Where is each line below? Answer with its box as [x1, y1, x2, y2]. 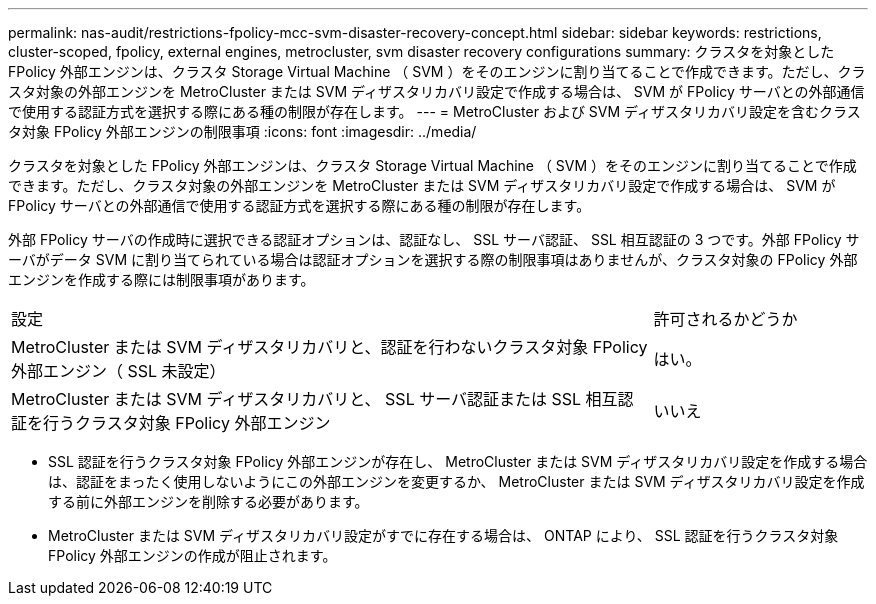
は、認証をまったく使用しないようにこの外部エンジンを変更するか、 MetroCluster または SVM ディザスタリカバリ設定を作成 [48, 473, 865, 490]
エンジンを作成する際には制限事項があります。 [8, 271, 315, 288]
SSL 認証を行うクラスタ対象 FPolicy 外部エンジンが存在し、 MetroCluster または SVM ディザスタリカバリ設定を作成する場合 [48, 453, 868, 470]
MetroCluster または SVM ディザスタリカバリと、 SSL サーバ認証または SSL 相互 [11, 389, 618, 409]
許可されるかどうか [653, 309, 798, 329]
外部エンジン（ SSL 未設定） [11, 361, 226, 381]
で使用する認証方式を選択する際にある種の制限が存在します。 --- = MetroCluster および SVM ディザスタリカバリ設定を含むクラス [8, 103, 861, 120]
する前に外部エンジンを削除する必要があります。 [48, 493, 369, 510]
